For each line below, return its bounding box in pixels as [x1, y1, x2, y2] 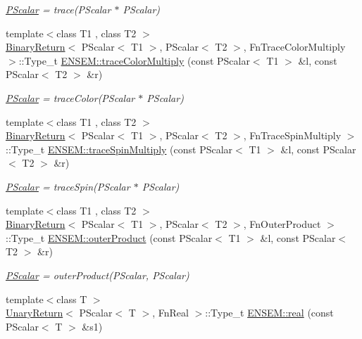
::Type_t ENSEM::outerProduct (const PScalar [6, 230, 213, 245]
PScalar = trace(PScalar [6, 2, 111, 16]
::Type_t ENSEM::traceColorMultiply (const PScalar [18, 53, 250, 68]
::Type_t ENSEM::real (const [205, 305, 334, 320]
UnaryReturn [6, 305, 63, 320]
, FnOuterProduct [243, 217, 321, 231]
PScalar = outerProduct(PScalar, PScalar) [6, 267, 189, 282]
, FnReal [152, 305, 189, 320]
